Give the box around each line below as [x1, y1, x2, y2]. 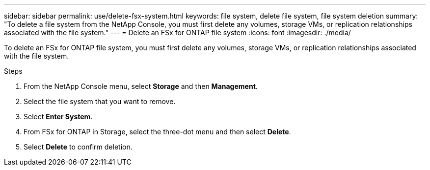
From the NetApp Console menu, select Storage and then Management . [24, 82, 258, 90]
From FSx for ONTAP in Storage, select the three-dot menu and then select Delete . [24, 127, 291, 136]
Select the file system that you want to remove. [24, 97, 176, 106]
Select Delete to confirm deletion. [24, 143, 133, 151]
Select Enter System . [24, 112, 93, 121]
